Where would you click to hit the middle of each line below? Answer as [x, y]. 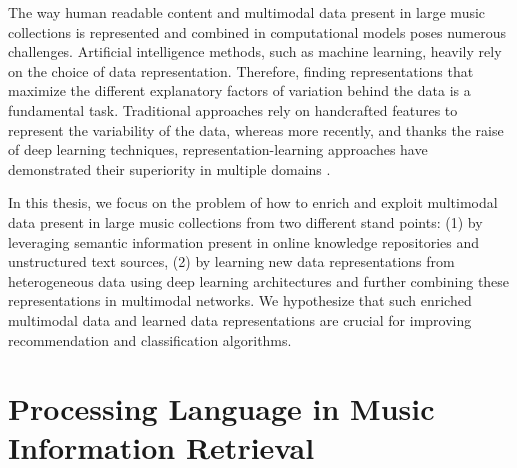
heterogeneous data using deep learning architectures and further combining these [259, 280]
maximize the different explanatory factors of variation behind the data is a [239, 90]
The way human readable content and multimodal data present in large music [247, 12]
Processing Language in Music [221, 408]
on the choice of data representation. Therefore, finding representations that [241, 70]
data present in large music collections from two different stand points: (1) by [245, 221]
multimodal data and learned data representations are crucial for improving [240, 319]
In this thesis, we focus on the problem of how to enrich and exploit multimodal [253, 202]
